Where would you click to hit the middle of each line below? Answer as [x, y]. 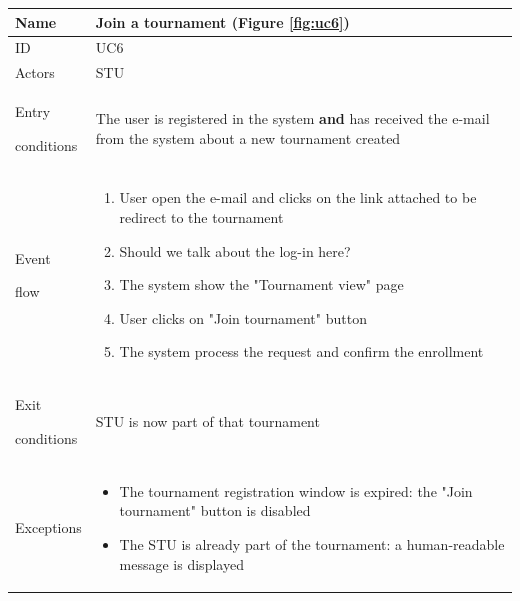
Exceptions [48, 527]
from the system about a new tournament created [248, 137]
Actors [35, 72]
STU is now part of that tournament [207, 421]
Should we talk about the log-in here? [235, 250]
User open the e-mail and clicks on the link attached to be [298, 197]
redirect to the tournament [201, 217]
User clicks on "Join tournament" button [243, 317]
